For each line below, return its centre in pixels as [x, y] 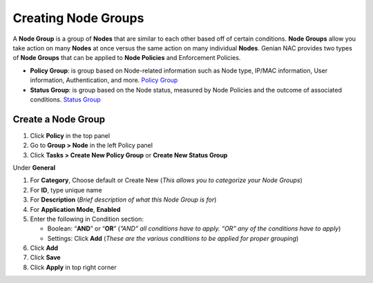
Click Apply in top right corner [73, 267]
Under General [34, 167]
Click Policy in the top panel [70, 135]
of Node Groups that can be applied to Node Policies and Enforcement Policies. [127, 58]
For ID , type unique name [66, 190]
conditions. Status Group [66, 99]
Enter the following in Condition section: [87, 219]
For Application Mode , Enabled [75, 209]
